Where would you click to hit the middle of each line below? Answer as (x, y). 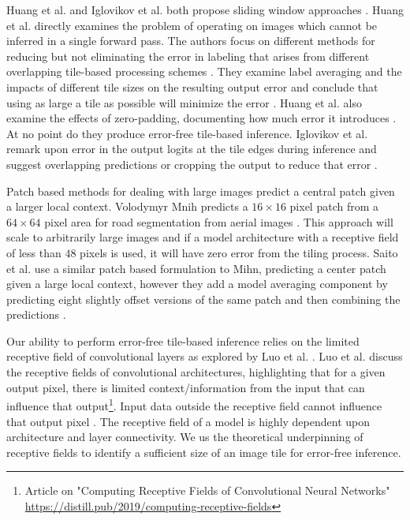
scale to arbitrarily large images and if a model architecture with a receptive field (203, 237)
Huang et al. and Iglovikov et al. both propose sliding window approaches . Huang (205, 9)
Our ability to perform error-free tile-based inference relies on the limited (183, 340)
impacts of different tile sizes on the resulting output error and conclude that (192, 86)
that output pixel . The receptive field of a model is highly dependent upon (188, 421)
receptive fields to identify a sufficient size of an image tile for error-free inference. (204, 452)
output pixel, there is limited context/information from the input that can (186, 387)
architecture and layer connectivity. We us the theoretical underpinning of (185, 437)
